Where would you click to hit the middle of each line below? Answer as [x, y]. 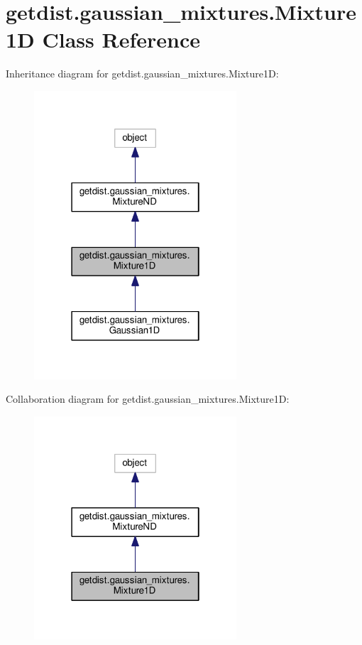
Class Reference [121, 39]
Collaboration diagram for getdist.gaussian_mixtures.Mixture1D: [148, 399]
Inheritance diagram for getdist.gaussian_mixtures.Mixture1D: [142, 74]
